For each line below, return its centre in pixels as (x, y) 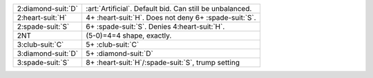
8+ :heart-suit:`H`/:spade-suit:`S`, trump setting (163, 63)
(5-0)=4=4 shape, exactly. (129, 36)
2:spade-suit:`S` (43, 26)
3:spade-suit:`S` (43, 63)
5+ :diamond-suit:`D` (119, 53)
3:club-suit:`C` (40, 44)
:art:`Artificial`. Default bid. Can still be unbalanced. (169, 9)
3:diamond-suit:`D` (48, 53)
